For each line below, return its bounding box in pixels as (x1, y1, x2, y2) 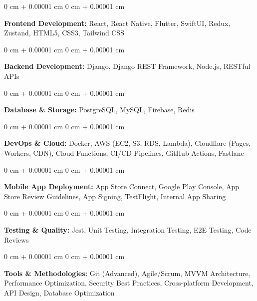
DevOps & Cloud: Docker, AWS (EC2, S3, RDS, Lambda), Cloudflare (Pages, (4, 138, 251, 148)
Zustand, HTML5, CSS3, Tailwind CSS (4, 27, 125, 38)
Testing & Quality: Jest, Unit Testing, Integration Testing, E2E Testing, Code (4, 224, 252, 235)
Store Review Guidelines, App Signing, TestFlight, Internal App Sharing (4, 191, 226, 201)
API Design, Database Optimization (4, 287, 115, 298)
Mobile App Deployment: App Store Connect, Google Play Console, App (4, 181, 240, 192)
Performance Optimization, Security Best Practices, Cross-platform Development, (4, 278, 254, 288)
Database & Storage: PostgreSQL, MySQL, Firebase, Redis (4, 104, 195, 115)
